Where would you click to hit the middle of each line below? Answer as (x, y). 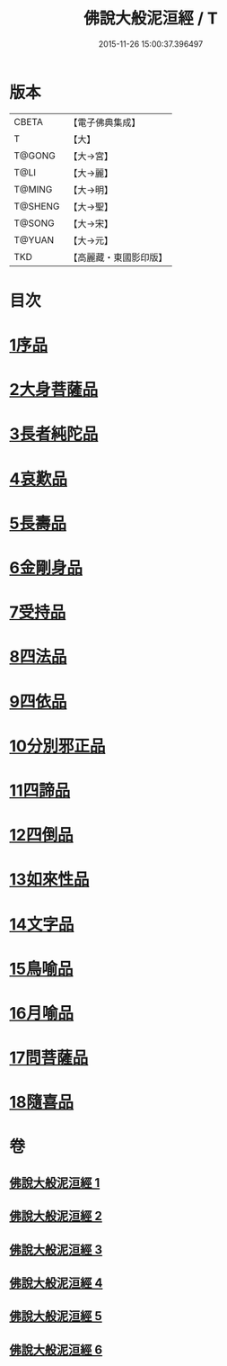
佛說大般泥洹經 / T (151, 18)
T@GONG (35, 156)
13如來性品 (49, 880)
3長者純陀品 (54, 434)
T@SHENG (37, 206)
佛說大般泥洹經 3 (56, 1249)
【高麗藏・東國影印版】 (118, 257)
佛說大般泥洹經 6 (56, 1349)
